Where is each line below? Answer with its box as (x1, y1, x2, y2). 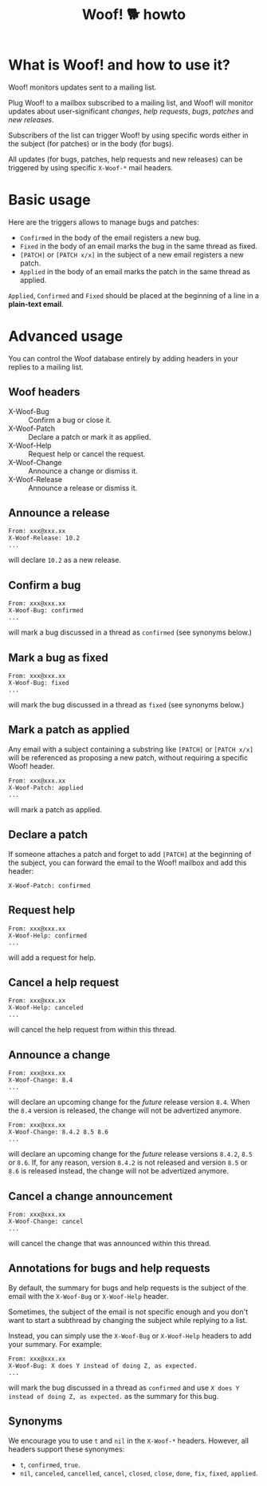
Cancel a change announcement (8, 1189, 173, 1203)
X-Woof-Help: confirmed (8, 931, 88, 939)
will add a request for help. (8, 952, 96, 962)
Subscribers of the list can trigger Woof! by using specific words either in (8, 130, 249, 140)
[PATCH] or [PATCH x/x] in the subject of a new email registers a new (19, 249, 245, 259)
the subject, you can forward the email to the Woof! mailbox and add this (8, 858, 247, 867)
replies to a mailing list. (8, 362, 84, 372)
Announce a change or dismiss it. (28, 466, 138, 476)
